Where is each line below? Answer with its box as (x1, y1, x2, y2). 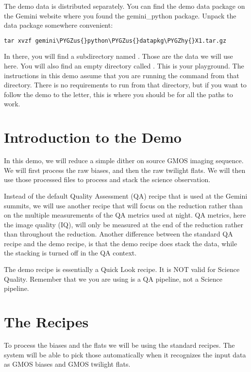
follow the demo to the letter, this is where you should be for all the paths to (4, 89, 233, 99)
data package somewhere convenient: (4, 20, 113, 30)
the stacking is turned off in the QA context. (4, 248, 137, 258)
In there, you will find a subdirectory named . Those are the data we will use (4, 51, 233, 61)
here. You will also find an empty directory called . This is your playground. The (4, 61, 244, 71)
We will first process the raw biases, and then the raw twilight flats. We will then (4, 165, 246, 175)
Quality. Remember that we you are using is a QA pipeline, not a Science (4, 273, 222, 284)
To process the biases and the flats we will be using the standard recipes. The (4, 339, 235, 350)
